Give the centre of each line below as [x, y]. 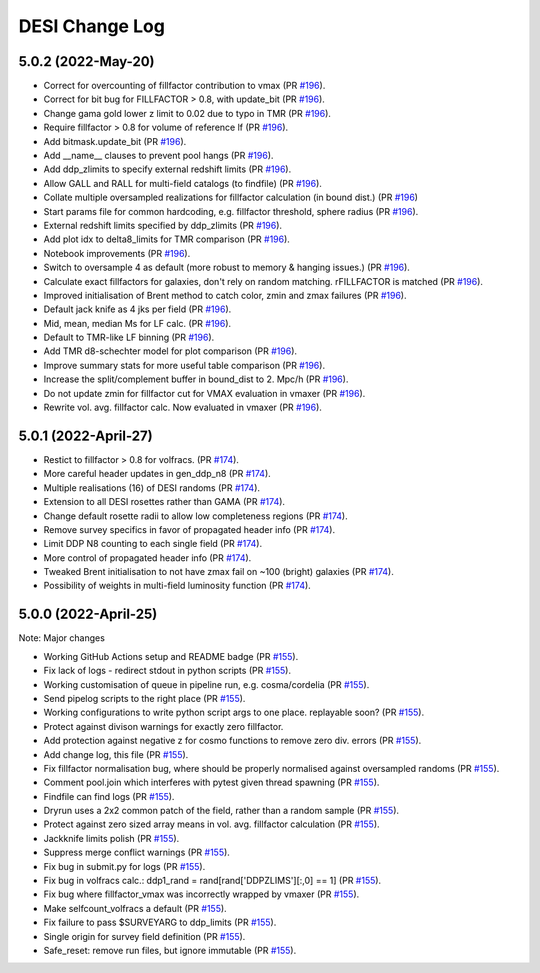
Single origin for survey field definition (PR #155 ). [144, 936]
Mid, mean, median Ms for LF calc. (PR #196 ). [137, 323]
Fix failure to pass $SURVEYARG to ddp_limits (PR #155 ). [160, 922]
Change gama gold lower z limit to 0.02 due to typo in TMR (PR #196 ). [187, 113]
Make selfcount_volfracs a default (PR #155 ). [135, 908]
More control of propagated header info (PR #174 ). [147, 557]
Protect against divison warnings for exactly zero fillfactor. [163, 726]
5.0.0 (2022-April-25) [88, 614]
